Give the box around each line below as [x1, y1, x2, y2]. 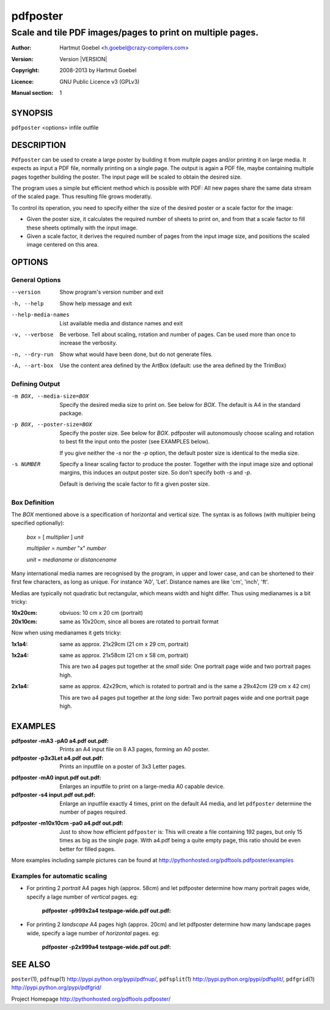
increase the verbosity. [59, 340, 117, 347]
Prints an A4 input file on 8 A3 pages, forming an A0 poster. [59, 746, 210, 753]
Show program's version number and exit [59, 288, 164, 296]
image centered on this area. [26, 241, 99, 248]
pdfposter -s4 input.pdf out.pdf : [11, 791, 96, 798]
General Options [11, 276, 61, 284]
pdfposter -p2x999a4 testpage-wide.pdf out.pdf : [42, 943, 171, 951]
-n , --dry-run [11, 351, 54, 358]
